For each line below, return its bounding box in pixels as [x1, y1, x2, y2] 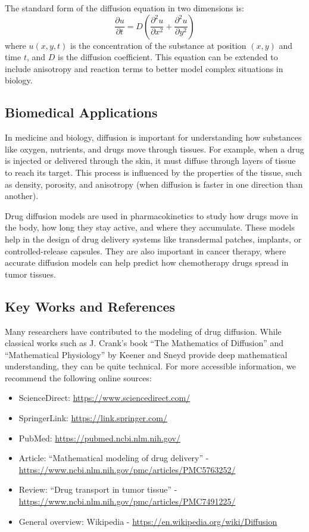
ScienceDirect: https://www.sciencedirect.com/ [18, 391, 191, 404]
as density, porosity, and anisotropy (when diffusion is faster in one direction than [5, 178, 303, 190]
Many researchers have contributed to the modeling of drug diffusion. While [5, 325, 282, 337]
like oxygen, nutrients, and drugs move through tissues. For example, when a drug [5, 142, 304, 155]
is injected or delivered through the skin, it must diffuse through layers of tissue [5, 154, 296, 167]
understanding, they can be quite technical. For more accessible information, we [5, 360, 296, 372]
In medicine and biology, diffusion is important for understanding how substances [5, 131, 302, 144]
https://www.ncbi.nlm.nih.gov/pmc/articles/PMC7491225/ [18, 495, 236, 508]
